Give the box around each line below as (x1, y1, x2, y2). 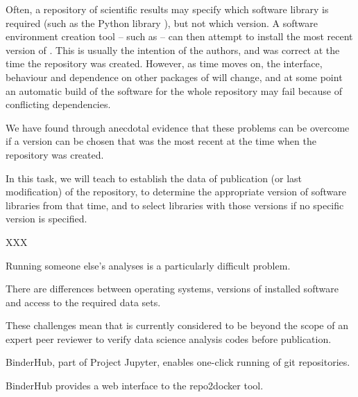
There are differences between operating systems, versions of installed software (6, 281, 339, 296)
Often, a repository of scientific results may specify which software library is (6, 2, 329, 16)
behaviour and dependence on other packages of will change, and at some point (6, 69, 343, 84)
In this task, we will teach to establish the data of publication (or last (6, 170, 302, 185)
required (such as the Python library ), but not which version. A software (6, 15, 318, 30)
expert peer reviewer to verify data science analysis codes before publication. (6, 331, 332, 346)
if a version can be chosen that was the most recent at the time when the (6, 134, 316, 148)
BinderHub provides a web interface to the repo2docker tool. (6, 378, 264, 393)
